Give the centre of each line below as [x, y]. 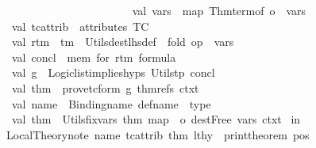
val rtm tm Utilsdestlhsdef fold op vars [123, 42]
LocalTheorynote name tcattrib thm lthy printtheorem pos [158, 134]
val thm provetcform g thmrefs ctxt [105, 87]
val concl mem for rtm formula [94, 57]
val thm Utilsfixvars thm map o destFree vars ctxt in [156, 119]
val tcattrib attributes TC [80, 26]
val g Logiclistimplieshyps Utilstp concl [113, 72]
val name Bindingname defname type [111, 103]
